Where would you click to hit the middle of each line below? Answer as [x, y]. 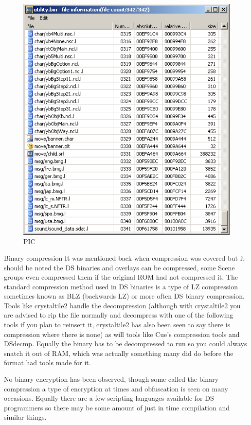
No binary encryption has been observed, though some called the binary [111, 379]
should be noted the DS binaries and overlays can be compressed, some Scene [119, 267]
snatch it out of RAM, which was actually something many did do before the [119, 353]
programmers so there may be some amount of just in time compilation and [117, 407]
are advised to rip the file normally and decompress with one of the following [119, 315]
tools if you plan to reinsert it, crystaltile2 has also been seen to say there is [117, 325]
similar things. [25, 417]
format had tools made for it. [47, 363]
